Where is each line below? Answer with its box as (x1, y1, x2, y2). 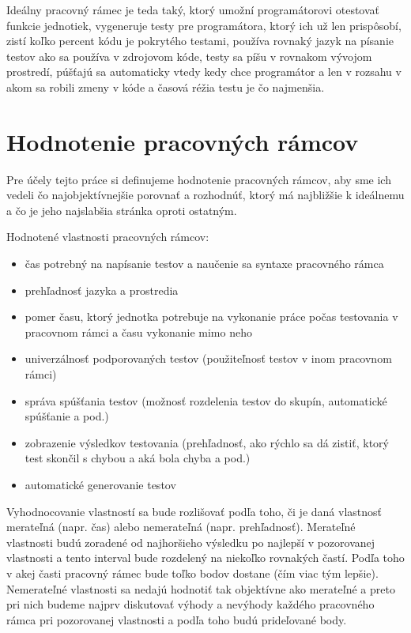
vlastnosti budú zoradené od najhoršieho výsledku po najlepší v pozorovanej (6, 533, 375, 550)
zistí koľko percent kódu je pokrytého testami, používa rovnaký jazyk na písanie (6, 32, 394, 49)
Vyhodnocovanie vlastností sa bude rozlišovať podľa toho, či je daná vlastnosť (6, 503, 382, 519)
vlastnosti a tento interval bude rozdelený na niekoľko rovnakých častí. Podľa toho (6, 549, 405, 566)
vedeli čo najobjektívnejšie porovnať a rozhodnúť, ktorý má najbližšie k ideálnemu (6, 187, 405, 203)
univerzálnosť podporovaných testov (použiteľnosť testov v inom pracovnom (25, 350, 392, 367)
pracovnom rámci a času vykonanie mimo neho (25, 323, 252, 340)
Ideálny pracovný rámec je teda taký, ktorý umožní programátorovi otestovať (6, 2, 380, 17)
